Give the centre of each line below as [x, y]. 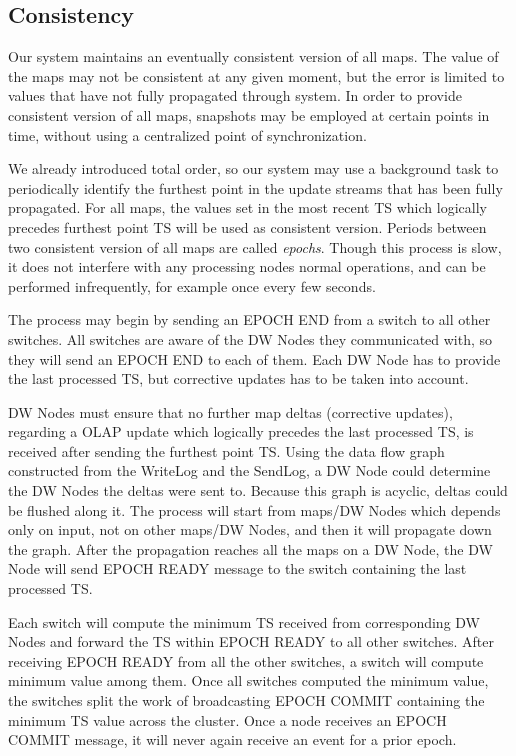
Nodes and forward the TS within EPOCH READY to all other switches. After [251, 641]
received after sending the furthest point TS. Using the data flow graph [226, 450]
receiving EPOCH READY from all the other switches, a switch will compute [246, 660]
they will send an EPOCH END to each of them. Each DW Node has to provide [254, 358]
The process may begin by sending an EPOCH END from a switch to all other [249, 319]
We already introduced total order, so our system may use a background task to [253, 168]
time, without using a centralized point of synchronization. [187, 134]
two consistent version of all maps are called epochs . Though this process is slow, [255, 246]
